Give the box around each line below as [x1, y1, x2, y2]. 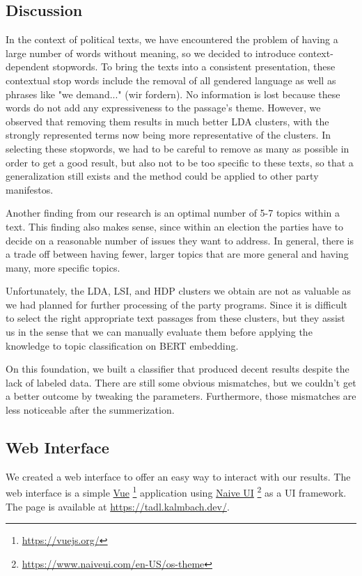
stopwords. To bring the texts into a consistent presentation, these [52, 59, 336, 74]
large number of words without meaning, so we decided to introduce [6, 45, 296, 60]
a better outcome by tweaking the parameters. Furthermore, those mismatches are [6, 389, 356, 403]
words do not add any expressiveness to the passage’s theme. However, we [6, 100, 321, 115]
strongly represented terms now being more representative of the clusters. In [6, 127, 331, 142]
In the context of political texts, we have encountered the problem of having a [6, 32, 338, 47]
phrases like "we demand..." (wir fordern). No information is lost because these [6, 86, 340, 101]
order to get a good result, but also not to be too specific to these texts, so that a [6, 155, 354, 169]
